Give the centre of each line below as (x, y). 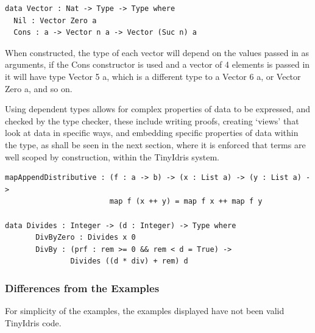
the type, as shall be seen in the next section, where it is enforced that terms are (155, 144)
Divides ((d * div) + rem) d (129, 261)
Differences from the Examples (82, 288)
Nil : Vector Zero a (55, 20)
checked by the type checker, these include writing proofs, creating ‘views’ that (152, 120)
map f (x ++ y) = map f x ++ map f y (186, 202)
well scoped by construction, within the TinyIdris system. (112, 156)
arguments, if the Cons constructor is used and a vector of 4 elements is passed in (157, 64)
